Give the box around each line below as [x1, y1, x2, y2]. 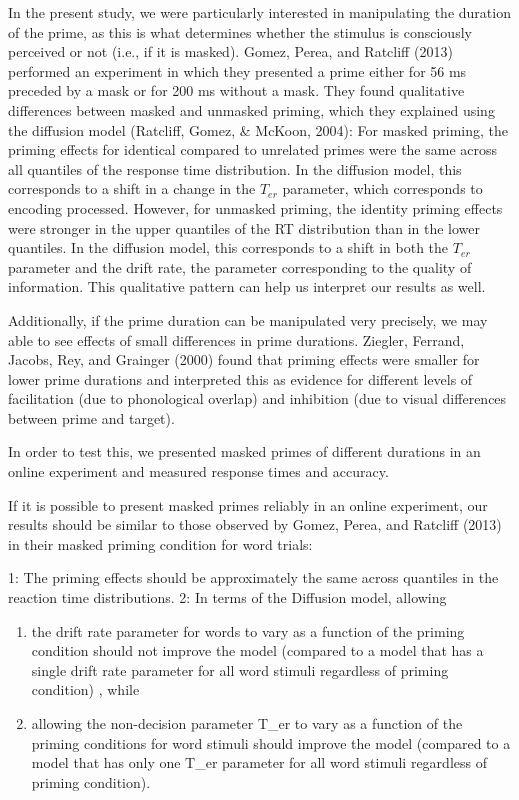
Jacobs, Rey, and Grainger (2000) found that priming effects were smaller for [8, 349, 480, 370]
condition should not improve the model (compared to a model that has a [31, 640, 484, 661]
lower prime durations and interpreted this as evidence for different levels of [8, 368, 473, 389]
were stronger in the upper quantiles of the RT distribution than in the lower [8, 217, 481, 238]
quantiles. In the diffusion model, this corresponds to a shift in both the [8, 237, 449, 258]
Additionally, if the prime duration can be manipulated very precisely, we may [8, 309, 488, 330]
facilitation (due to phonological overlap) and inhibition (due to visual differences [8, 388, 507, 409]
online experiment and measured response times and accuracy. [8, 461, 389, 482]
